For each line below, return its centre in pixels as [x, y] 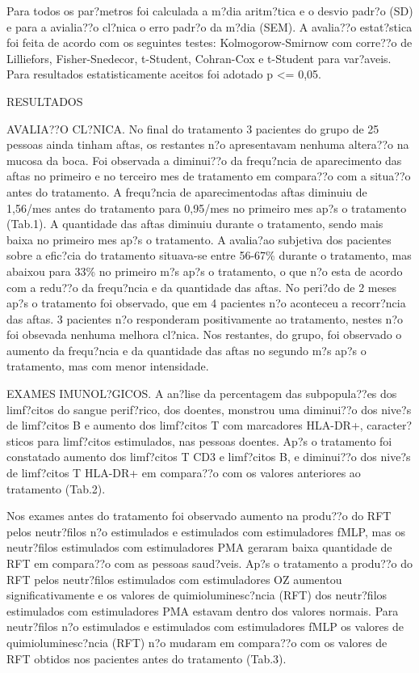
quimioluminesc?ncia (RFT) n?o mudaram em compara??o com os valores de [197, 642]
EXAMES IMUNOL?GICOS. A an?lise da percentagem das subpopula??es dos [202, 394]
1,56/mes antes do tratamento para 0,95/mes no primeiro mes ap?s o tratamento [207, 207]
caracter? [390, 425]
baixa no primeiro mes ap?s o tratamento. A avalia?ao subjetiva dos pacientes [199, 239]
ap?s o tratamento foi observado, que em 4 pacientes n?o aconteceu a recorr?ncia [206, 303]
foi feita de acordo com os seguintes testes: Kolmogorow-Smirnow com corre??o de [209, 42]
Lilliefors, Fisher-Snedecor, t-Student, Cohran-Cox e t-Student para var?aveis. [199, 58]
